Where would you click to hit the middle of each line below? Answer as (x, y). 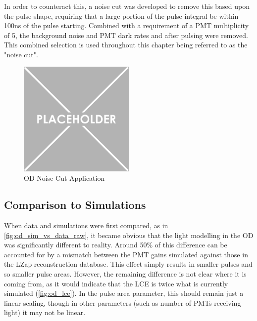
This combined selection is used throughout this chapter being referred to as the (126, 45)
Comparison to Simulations (75, 205)
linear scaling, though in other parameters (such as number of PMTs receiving (123, 302)
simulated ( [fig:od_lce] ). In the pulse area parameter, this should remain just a (124, 293)
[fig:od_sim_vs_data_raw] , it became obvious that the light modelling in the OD (129, 235)
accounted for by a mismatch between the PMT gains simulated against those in (126, 254)
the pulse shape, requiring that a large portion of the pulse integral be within (121, 16)
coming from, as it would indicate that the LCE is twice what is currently (116, 283)
